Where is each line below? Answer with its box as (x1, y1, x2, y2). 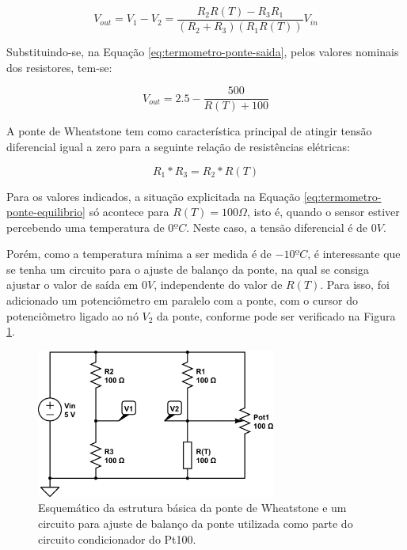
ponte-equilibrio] (6, 203, 86, 220)
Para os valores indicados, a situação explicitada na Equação (6, 188, 300, 204)
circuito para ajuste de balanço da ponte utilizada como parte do (38, 514, 353, 531)
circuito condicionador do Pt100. (38, 530, 196, 547)
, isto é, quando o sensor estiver (246, 203, 400, 220)
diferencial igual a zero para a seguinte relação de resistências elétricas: (6, 138, 350, 154)
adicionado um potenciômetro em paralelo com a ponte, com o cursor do (6, 292, 358, 309)
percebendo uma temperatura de (6, 218, 165, 235)
